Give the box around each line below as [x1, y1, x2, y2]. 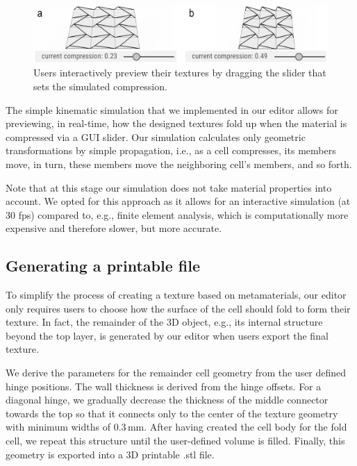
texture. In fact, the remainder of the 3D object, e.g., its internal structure [6, 315, 323, 329]
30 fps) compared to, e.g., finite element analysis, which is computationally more [6, 207, 349, 222]
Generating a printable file [6, 255, 200, 276]
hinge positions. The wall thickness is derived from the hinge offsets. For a [6, 378, 322, 393]
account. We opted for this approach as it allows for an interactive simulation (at [6, 194, 351, 208]
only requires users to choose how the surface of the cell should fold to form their [6, 301, 351, 315]
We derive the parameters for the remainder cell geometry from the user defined [6, 365, 347, 380]
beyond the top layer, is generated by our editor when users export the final [6, 328, 329, 342]
